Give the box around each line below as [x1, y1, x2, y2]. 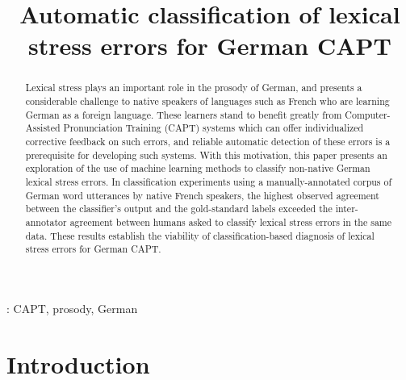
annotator [25, 215, 67, 228]
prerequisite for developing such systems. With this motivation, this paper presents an [25, 148, 387, 161]
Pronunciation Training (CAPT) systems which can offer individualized [63, 121, 364, 135]
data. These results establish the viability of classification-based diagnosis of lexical [25, 228, 375, 242]
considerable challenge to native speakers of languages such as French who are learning [25, 94, 390, 108]
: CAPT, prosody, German [6, 299, 138, 316]
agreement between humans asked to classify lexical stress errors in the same [69, 215, 392, 228]
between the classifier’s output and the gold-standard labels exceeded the [25, 202, 333, 215]
